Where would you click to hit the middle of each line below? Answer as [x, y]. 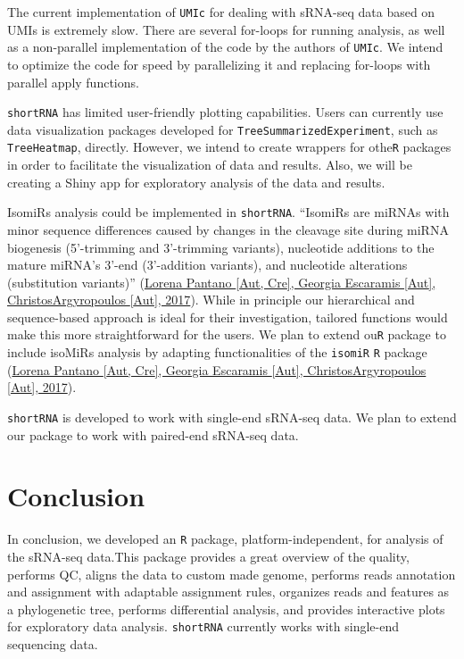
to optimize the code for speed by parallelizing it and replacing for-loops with [219, 64]
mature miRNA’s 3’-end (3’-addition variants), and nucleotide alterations [207, 265]
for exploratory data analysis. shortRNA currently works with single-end [203, 626]
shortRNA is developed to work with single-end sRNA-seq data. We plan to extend [232, 417]
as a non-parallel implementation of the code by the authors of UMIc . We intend [225, 47]
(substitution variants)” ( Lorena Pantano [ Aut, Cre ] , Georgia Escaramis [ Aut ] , [222, 282]
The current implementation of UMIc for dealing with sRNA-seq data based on [221, 12]
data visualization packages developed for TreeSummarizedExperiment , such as [223, 129]
